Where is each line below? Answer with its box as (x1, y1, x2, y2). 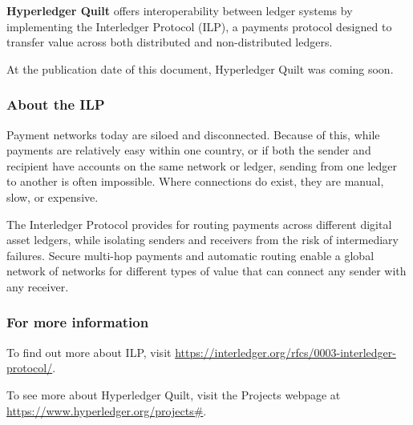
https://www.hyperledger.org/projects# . (6, 402, 207, 419)
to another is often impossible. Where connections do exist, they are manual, (6, 173, 384, 190)
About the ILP (6, 94, 105, 114)
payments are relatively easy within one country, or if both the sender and (6, 142, 371, 158)
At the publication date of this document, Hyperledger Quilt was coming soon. (6, 60, 394, 77)
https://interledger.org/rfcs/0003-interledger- (175, 343, 396, 360)
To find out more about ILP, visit (6, 343, 172, 360)
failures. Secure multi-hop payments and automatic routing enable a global (6, 247, 375, 263)
